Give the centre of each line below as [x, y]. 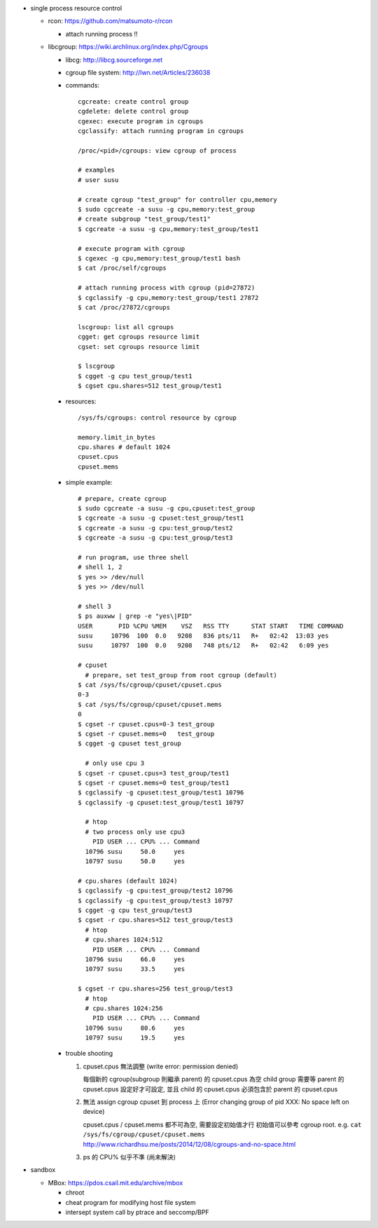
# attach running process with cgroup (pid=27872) [167, 288]
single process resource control [76, 8]
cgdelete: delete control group [133, 111]
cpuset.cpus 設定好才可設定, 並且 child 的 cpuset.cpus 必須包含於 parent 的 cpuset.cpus [210, 1089]
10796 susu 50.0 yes [135, 851]
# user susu [98, 180]
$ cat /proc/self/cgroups [122, 268]
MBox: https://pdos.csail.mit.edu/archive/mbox [115, 1182]
